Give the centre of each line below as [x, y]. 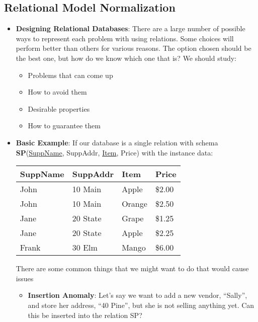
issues [25, 278]
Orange [135, 204]
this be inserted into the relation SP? [85, 315]
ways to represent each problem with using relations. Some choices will [125, 38]
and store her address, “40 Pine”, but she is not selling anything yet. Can [141, 305]
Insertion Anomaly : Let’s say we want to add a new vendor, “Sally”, [138, 295]
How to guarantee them [64, 126]
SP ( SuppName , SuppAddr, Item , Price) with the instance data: [114, 152]
